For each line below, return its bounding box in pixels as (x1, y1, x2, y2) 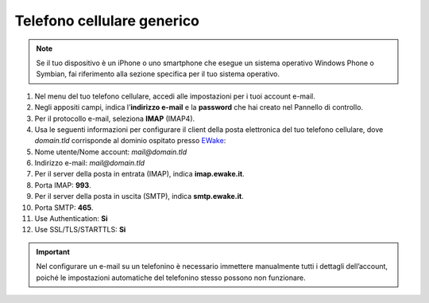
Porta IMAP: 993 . (34, 180, 91, 190)
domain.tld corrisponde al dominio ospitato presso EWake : (34, 136, 226, 146)
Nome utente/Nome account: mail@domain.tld (34, 147, 187, 157)
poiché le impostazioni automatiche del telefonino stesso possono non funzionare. (36, 273, 306, 282)
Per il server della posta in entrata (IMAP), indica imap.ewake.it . (34, 169, 245, 179)
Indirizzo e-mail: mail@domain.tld (34, 158, 145, 168)
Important (36, 247, 71, 256)
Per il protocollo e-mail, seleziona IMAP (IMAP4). (34, 114, 195, 123)
